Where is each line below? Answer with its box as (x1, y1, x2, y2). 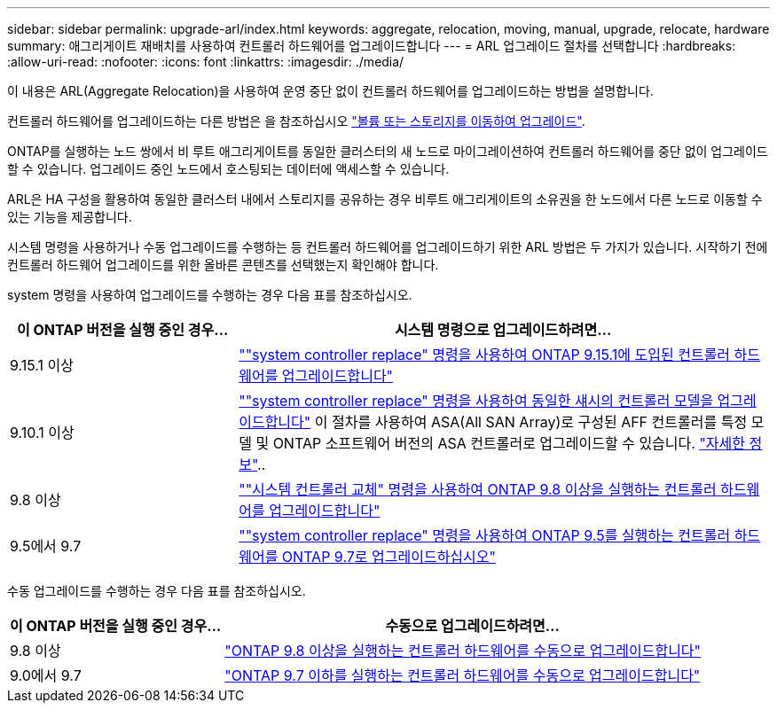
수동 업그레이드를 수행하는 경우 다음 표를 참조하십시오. (7, 583, 306, 598)
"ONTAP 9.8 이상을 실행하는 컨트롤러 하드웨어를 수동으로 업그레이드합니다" (224, 642, 702, 659)
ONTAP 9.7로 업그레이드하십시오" (281, 548, 496, 566)
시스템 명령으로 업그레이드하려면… (394, 321, 612, 339)
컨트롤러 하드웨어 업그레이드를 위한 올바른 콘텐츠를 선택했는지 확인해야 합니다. (7, 257, 439, 272)
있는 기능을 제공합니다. (7, 209, 132, 224)
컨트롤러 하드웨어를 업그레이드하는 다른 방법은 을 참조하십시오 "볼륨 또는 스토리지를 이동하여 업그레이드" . (7, 113, 585, 129)
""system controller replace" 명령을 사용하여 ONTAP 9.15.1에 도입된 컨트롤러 (239, 346, 731, 363)
